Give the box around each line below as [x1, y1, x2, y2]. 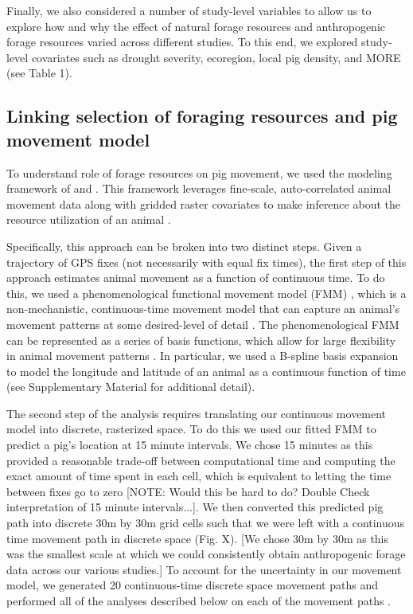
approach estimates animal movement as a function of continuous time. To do [6, 269, 385, 286]
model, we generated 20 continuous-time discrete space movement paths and [6, 577, 378, 593]
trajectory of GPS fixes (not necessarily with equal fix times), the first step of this [6, 253, 407, 270]
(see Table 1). [6, 65, 72, 81]
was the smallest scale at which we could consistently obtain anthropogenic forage [6, 546, 406, 562]
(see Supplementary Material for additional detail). [6, 378, 255, 395]
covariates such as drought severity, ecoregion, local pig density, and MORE [31, 49, 401, 65]
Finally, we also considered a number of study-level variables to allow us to [6, 2, 372, 18]
